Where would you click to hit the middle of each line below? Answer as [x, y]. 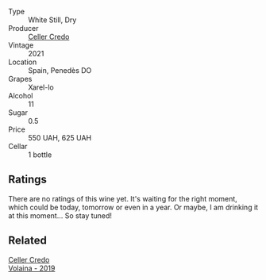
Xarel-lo [41, 87]
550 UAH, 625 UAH [60, 138]
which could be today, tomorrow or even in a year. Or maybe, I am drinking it [133, 207]
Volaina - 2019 [32, 268]
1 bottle [40, 155]
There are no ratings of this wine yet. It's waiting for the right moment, [123, 198]
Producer [23, 28]
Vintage [21, 45]
